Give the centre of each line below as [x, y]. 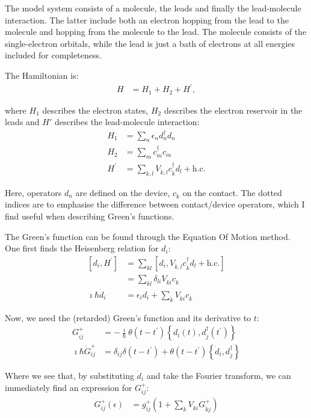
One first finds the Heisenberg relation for [82, 248]
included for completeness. [53, 55]
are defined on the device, [123, 192]
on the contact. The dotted [232, 192]
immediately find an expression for [69, 387]
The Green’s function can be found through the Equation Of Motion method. [148, 236]
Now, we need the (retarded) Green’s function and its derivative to [128, 317]
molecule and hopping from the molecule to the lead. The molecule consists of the [156, 32]
